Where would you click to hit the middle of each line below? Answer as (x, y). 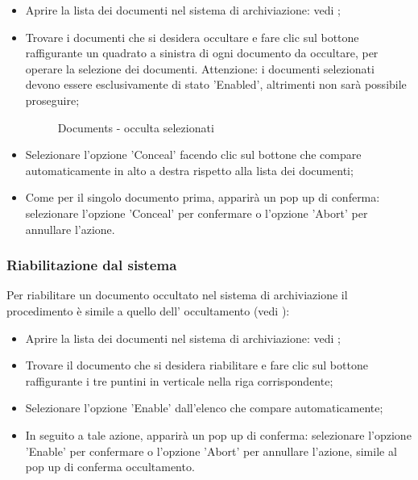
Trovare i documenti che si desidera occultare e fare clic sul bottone (192, 37)
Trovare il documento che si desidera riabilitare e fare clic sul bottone (197, 365)
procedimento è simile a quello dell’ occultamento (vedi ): (148, 310)
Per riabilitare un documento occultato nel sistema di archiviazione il (177, 295)
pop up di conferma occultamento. (110, 467)
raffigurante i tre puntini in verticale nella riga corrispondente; (179, 380)
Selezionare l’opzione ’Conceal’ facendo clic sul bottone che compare (193, 154)
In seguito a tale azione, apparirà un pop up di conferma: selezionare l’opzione (218, 434)
